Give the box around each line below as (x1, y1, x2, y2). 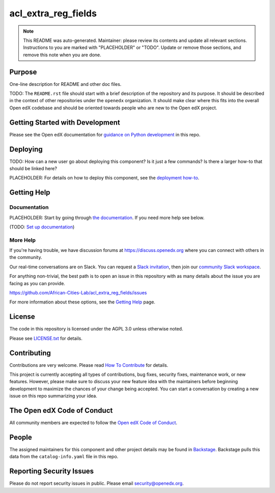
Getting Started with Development (9, 118, 120, 127)
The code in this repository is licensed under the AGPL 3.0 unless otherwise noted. (9, 326, 183, 332)
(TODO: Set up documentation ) (9, 224, 75, 230)
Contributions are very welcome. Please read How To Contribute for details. (9, 362, 169, 368)
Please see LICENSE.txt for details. (9, 335, 82, 341)
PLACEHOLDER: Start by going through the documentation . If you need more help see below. (9, 215, 205, 221)
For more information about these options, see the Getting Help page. (9, 299, 155, 305)
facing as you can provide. (9, 280, 66, 286)
